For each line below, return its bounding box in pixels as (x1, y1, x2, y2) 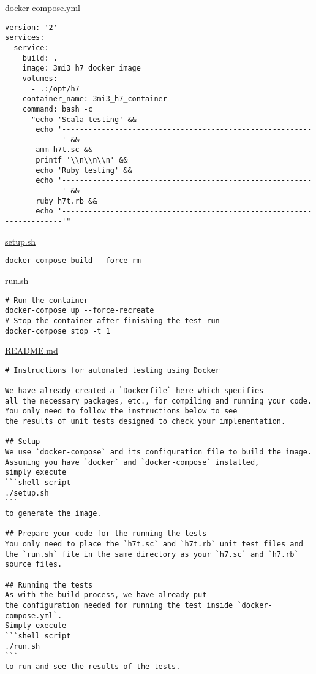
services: (5, 33, 45, 42)
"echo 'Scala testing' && (31, 115, 137, 124)
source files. (5, 560, 62, 569)
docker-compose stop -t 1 (5, 326, 110, 335)
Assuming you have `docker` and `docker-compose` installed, (5, 458, 260, 467)
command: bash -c (22, 104, 93, 113)
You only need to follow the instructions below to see (5, 407, 238, 416)
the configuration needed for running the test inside (5, 600, 233, 610)
